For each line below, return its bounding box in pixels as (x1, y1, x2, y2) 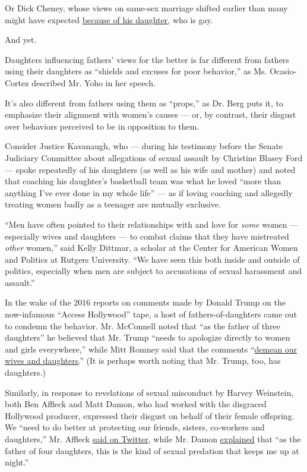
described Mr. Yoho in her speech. (31, 76, 156, 89)
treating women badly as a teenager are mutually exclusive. (5, 198, 221, 210)
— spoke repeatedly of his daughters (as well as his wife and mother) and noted (5, 163, 296, 175)
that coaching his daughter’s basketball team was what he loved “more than (5, 175, 281, 187)
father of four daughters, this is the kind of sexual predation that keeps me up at (5, 444, 299, 457)
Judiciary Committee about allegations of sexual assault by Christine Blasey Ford (5, 151, 303, 163)
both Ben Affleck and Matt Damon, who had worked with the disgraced (5, 398, 267, 410)
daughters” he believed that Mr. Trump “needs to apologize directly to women (5, 331, 290, 344)
